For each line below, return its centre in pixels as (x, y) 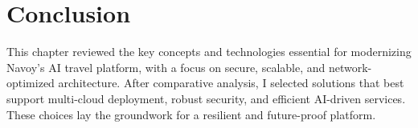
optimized (31, 83)
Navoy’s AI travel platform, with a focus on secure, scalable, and (166, 67)
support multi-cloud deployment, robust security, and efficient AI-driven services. (206, 98)
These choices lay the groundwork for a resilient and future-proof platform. (191, 114)
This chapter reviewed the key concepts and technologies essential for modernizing (209, 52)
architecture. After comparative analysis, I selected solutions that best (231, 83)
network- (350, 67)
